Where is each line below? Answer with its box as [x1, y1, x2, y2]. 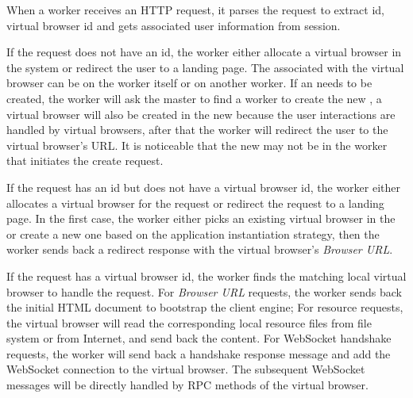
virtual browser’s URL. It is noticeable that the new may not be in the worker [6, 136, 388, 153]
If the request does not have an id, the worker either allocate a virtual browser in [6, 44, 402, 60]
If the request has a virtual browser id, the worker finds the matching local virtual [6, 267, 407, 284]
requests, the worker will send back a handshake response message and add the [6, 345, 391, 362]
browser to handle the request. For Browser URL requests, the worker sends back [6, 283, 402, 300]
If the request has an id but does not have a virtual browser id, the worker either [6, 178, 401, 195]
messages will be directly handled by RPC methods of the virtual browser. [6, 377, 369, 393]
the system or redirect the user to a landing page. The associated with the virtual [6, 59, 404, 75]
